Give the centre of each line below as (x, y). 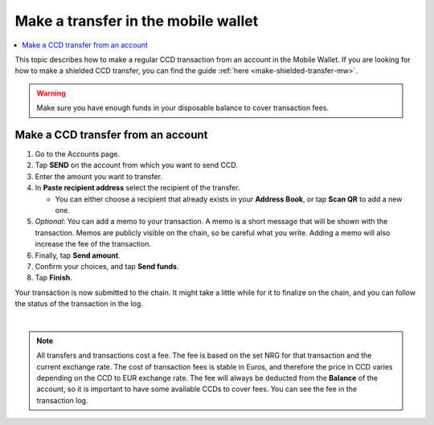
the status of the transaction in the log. (79, 304)
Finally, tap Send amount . (78, 255)
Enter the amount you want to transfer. (98, 176)
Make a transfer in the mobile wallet (137, 21)
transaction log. (62, 400)
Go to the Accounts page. (78, 154)
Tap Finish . (53, 278)
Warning (51, 93)
